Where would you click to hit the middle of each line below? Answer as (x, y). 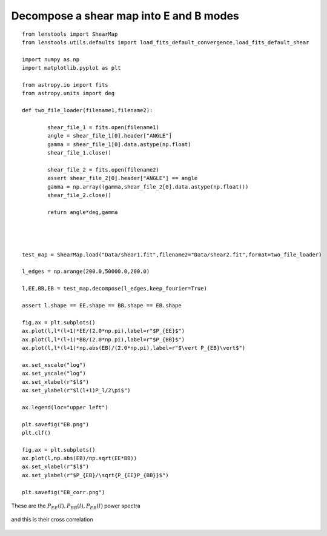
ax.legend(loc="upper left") (65, 407)
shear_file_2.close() (80, 195)
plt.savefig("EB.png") (56, 424)
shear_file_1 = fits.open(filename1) (104, 127)
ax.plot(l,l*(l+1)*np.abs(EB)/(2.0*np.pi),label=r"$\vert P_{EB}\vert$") (134, 348)
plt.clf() (36, 433)
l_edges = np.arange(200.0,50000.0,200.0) (86, 272)
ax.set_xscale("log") (54, 365)
